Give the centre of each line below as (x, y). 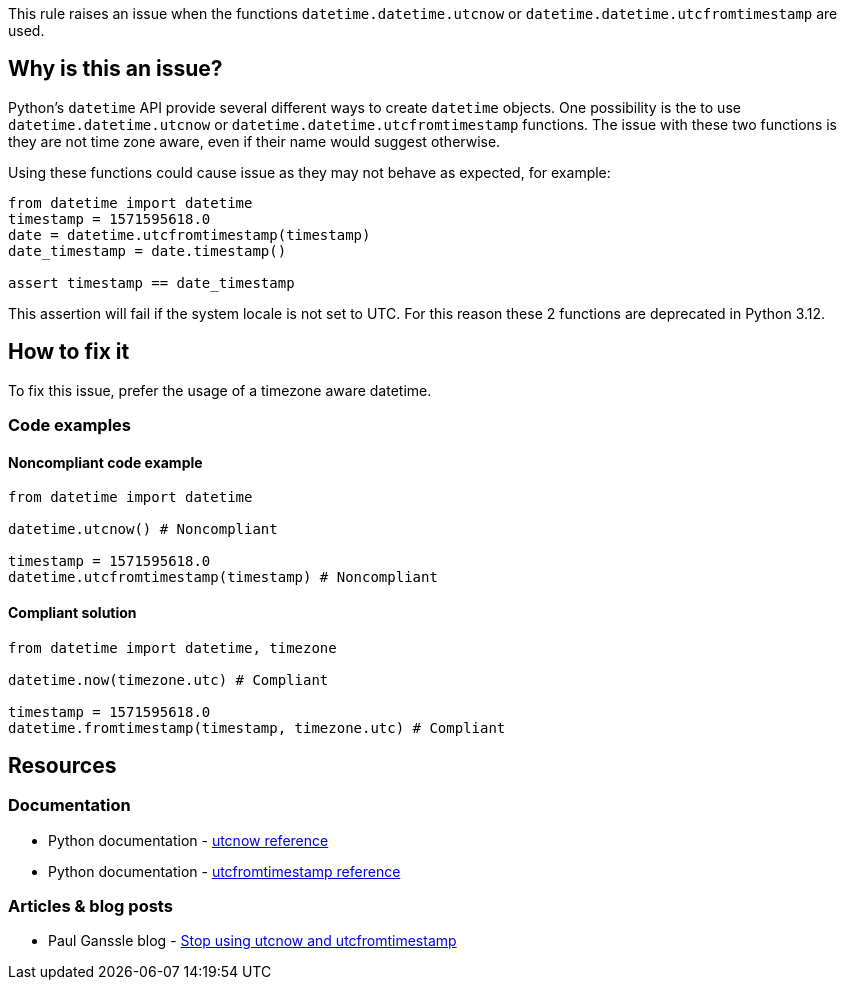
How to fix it (69, 352)
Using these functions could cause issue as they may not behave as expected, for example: (309, 172)
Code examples (70, 425)
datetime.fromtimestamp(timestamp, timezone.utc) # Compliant (257, 727)
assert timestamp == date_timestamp (151, 282)
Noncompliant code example (105, 462)
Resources (62, 765)
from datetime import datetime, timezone (172, 647)
